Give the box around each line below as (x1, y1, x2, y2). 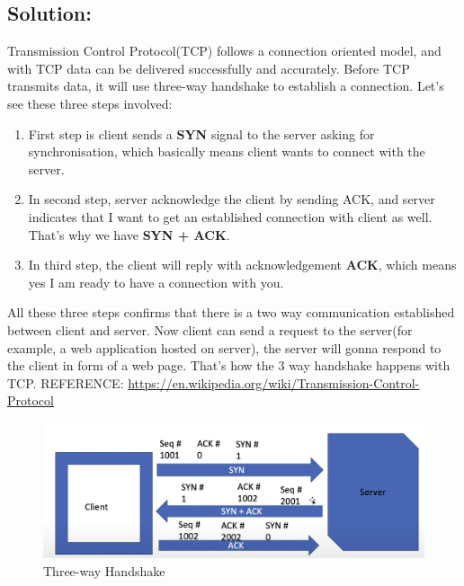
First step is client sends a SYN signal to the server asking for (28, 124, 375, 143)
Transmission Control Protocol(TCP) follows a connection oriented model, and (7, 41, 442, 60)
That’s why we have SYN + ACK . (28, 225, 230, 244)
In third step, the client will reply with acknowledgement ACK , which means (28, 255, 457, 274)
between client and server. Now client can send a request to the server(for (7, 320, 413, 339)
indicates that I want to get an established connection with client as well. (28, 207, 433, 226)
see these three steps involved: (7, 93, 173, 112)
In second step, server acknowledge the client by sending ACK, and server (28, 190, 435, 209)
